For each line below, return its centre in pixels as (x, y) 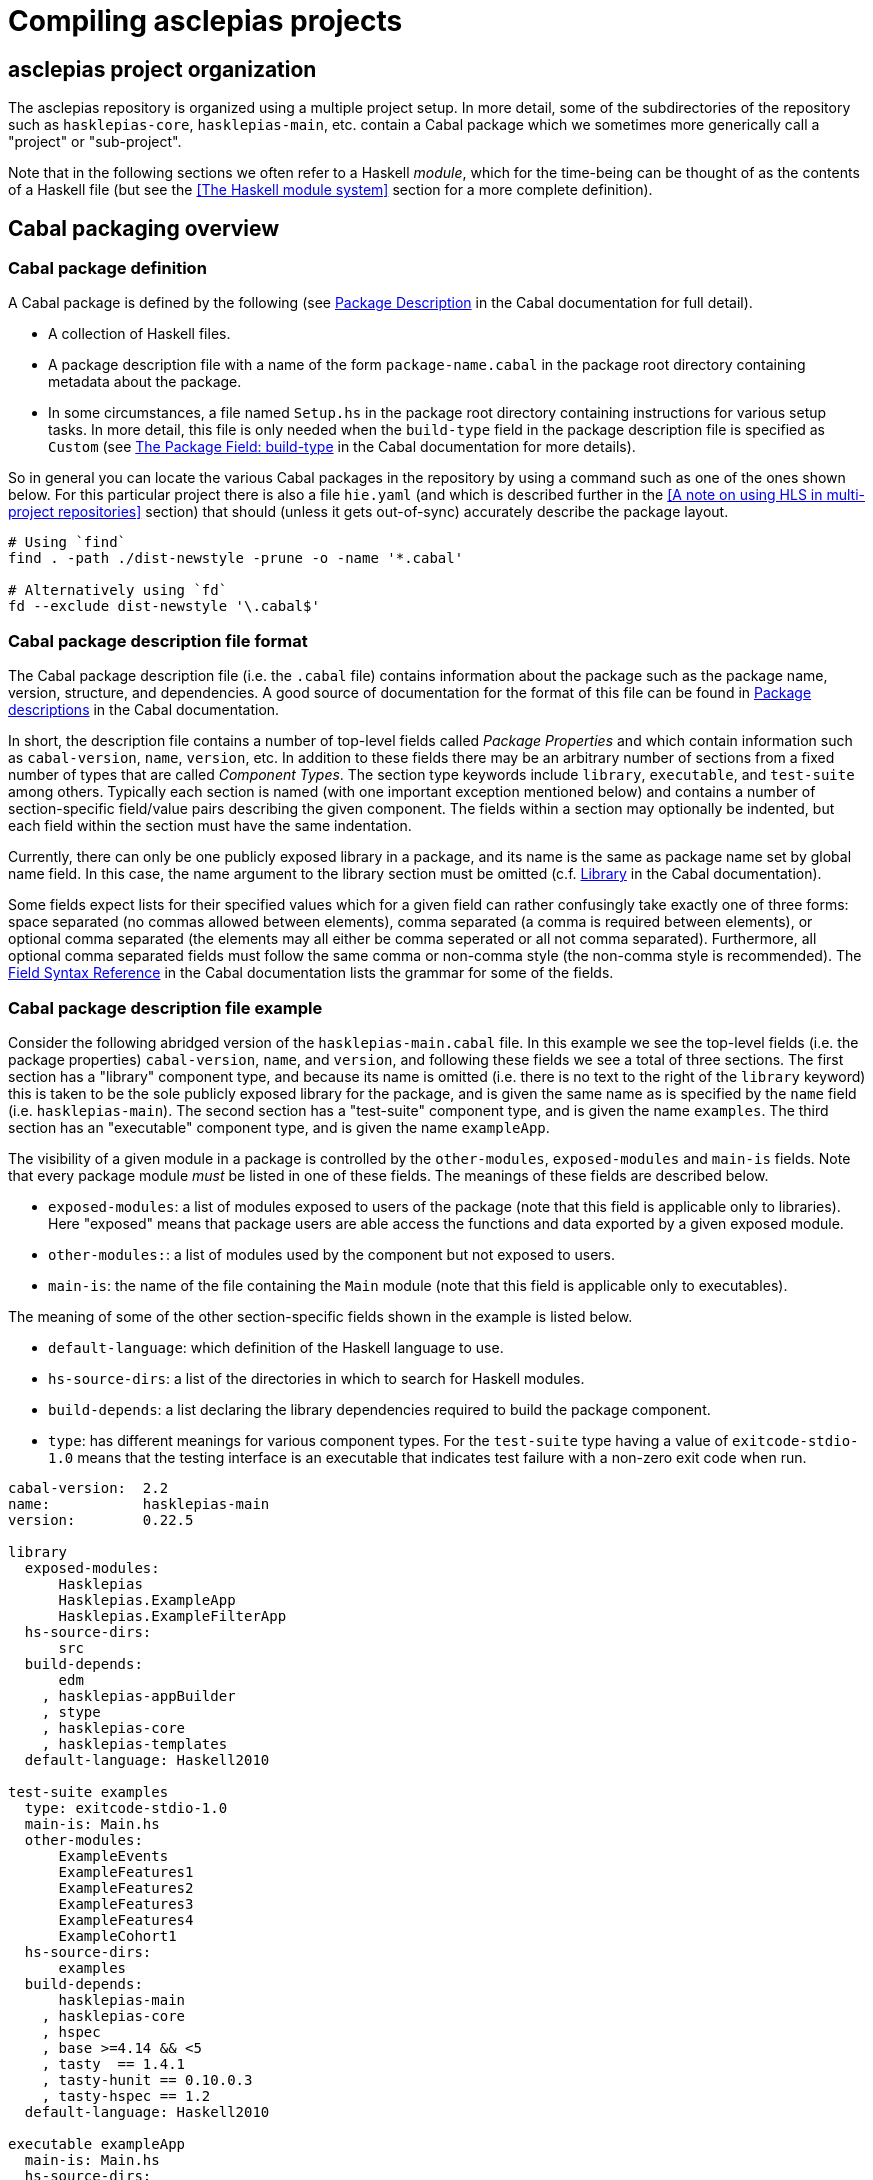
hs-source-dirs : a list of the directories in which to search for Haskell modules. (316, 1378)
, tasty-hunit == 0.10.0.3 (147, 2079)
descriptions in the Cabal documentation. (144, 710)
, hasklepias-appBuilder (138, 1695)
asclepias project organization (162, 69)
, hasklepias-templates (134, 1743)
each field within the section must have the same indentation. (210, 826)
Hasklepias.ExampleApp (147, 1599)
